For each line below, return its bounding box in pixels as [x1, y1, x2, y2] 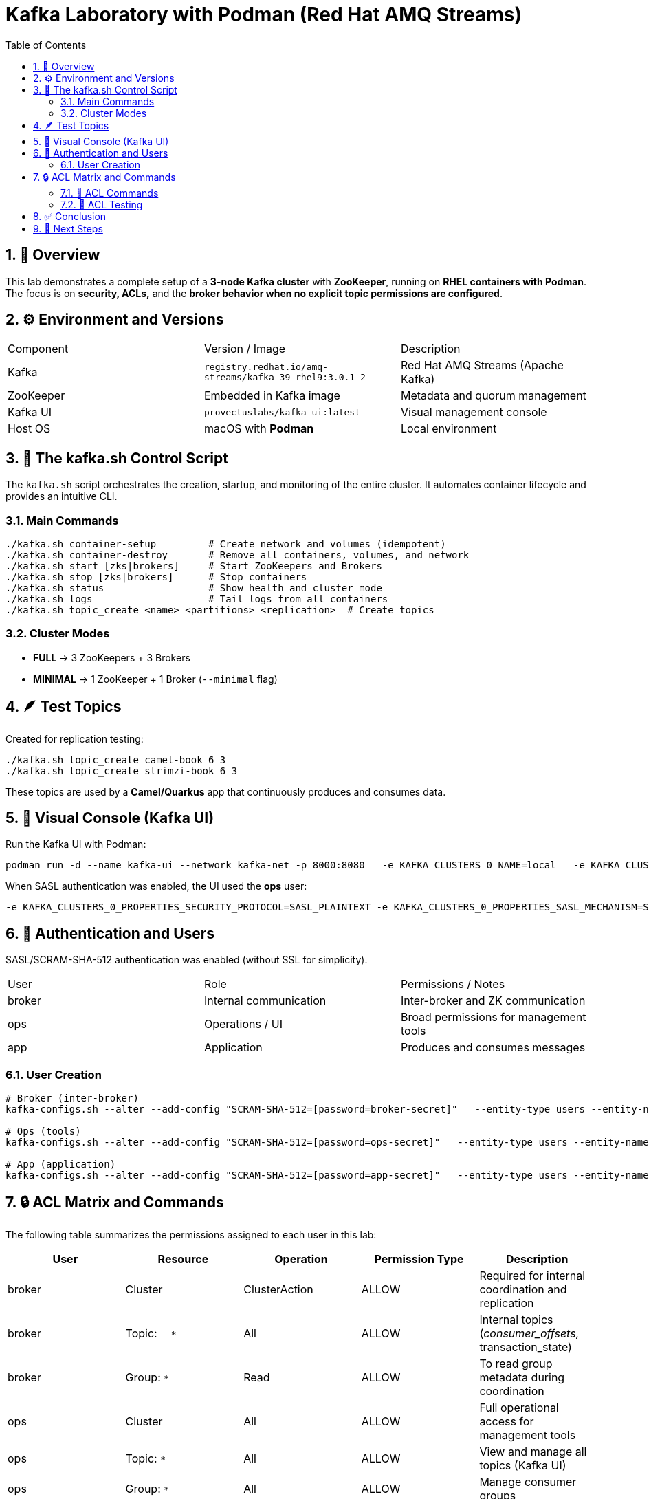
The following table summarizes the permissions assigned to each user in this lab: [5, 1228, 377, 1240]
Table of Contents [5, 39, 87, 51]
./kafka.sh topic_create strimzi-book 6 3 [5, 765, 238, 776]
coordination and [479, 1282, 567, 1296]
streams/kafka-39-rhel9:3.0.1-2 [203, 372, 366, 383]
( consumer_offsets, [479, 1326, 580, 1340]
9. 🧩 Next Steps [33, 222, 103, 234]
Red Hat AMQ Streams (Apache [400, 358, 564, 373]
